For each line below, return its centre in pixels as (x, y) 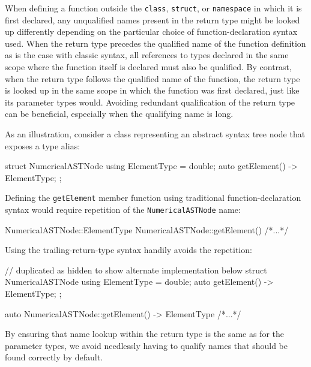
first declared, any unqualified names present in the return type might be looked (152, 19)
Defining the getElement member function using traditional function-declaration (153, 198)
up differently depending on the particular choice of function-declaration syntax (151, 31)
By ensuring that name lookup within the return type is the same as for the (144, 334)
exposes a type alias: (43, 145)
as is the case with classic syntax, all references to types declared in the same (147, 55)
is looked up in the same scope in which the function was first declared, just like (152, 90)
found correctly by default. (54, 357)
